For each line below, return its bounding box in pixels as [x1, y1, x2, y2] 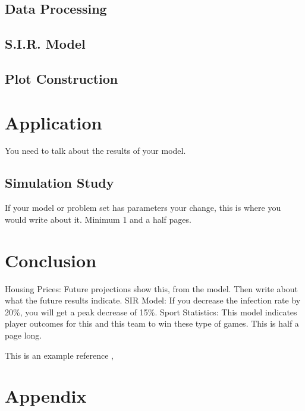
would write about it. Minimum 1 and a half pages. [5, 213, 191, 225]
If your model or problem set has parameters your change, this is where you [5, 201, 281, 214]
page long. [5, 328, 42, 341]
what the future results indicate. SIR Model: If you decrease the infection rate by [5, 294, 301, 306]
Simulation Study [5, 173, 114, 192]
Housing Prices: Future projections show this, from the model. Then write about [5, 282, 298, 295]
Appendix [5, 384, 87, 408]
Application [5, 110, 102, 134]
